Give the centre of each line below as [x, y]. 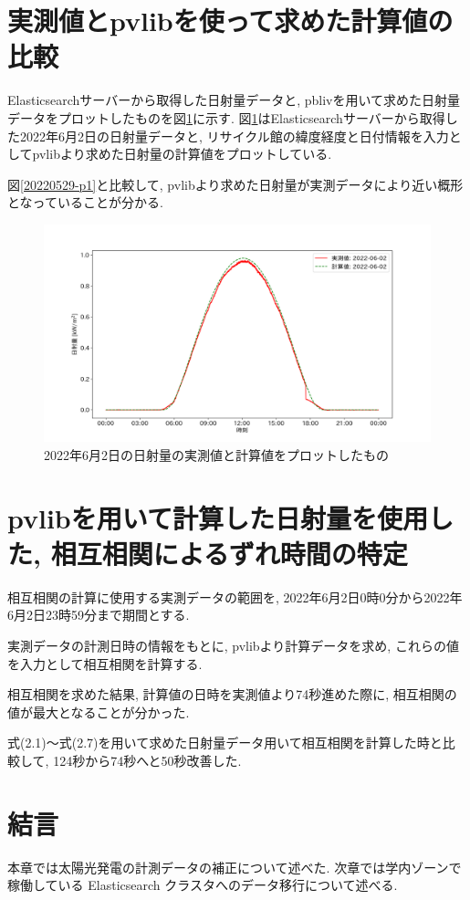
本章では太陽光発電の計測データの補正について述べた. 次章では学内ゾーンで [235, 867]
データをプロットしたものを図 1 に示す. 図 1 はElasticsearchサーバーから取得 [226, 117]
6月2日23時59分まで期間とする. [99, 615]
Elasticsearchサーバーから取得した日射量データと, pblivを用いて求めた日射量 [234, 100]
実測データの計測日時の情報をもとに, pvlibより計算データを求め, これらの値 [233, 646]
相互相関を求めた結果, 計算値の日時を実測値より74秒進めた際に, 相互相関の [232, 694]
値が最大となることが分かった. [99, 712]
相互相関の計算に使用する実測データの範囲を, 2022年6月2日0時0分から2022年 [235, 597]
